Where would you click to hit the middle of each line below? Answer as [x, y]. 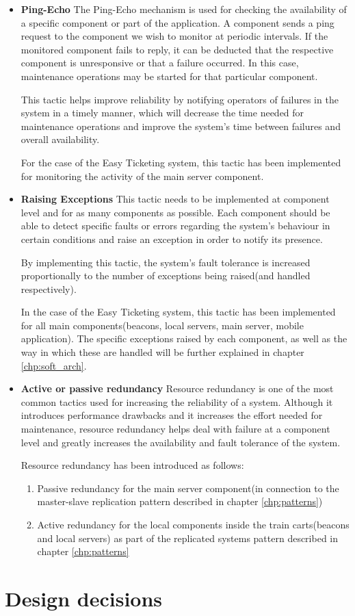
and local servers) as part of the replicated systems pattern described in [188, 538]
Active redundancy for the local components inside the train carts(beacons [193, 524]
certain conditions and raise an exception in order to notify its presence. [172, 239]
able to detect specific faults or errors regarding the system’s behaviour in [175, 226]
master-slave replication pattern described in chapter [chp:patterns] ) [180, 501]
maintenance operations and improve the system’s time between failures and [181, 126]
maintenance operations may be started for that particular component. [169, 76]
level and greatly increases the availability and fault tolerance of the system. [181, 442]
